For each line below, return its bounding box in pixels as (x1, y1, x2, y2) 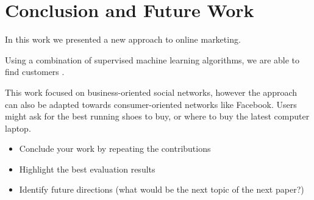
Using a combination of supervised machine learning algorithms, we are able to (5, 53, 300, 66)
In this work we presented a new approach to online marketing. (5, 33, 241, 46)
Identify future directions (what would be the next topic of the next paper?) (19, 183, 304, 196)
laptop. (5, 121, 31, 134)
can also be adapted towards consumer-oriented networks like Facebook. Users (5, 98, 297, 110)
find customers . (5, 65, 65, 78)
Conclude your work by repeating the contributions (19, 142, 211, 155)
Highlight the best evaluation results (19, 162, 155, 175)
